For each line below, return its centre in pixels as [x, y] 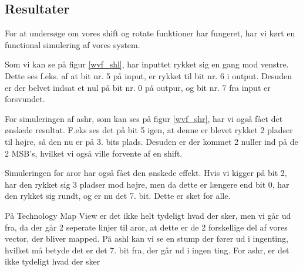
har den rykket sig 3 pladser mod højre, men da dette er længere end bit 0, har [147, 184]
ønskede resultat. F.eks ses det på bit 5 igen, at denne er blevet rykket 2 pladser [149, 130]
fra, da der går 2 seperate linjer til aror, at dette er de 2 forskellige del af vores [146, 227]
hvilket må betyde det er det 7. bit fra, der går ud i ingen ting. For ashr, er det [147, 250]
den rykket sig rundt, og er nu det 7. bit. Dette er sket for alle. [118, 196]
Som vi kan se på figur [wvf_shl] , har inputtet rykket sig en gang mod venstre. [147, 64]
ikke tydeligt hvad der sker [53, 261]
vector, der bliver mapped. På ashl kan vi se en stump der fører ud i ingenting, [147, 238]
